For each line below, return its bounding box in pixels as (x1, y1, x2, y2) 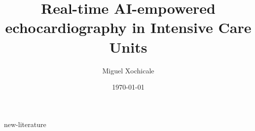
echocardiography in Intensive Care (5, 17, 252, 37)
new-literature (4, 119, 46, 129)
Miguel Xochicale (102, 65, 154, 75)
